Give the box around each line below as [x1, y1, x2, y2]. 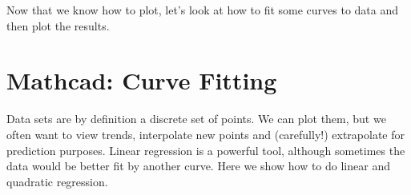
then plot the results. [6, 17, 110, 34]
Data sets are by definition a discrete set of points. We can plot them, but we [6, 110, 386, 127]
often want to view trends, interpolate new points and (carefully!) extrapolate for [6, 125, 405, 142]
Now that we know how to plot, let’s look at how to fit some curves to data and [6, 2, 399, 18]
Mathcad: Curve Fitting [6, 64, 277, 97]
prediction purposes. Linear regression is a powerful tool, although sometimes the [6, 141, 405, 158]
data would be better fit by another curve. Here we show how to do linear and [6, 157, 390, 174]
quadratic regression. [6, 173, 108, 189]
